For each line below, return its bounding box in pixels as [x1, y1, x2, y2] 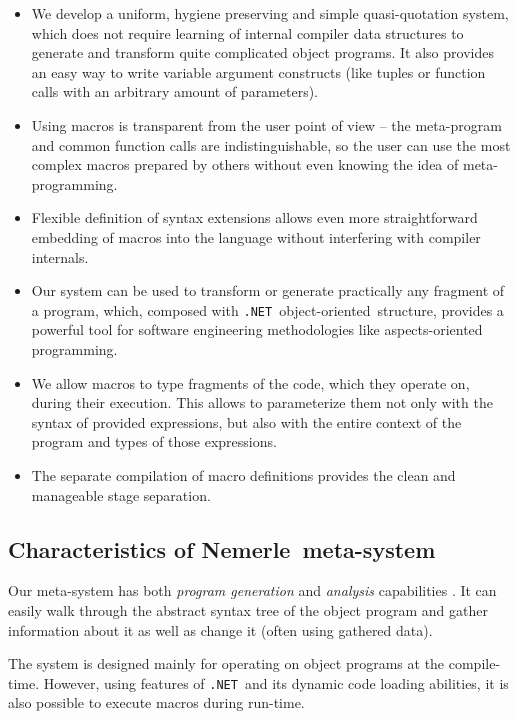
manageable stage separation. [31, 484, 211, 505]
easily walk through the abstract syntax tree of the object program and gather [8, 599, 488, 620]
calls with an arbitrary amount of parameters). [31, 81, 318, 102]
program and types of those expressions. [31, 431, 277, 452]
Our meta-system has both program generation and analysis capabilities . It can [8, 580, 497, 601]
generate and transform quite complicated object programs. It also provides [31, 42, 494, 63]
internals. [31, 246, 89, 267]
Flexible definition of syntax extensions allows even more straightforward [31, 207, 478, 228]
